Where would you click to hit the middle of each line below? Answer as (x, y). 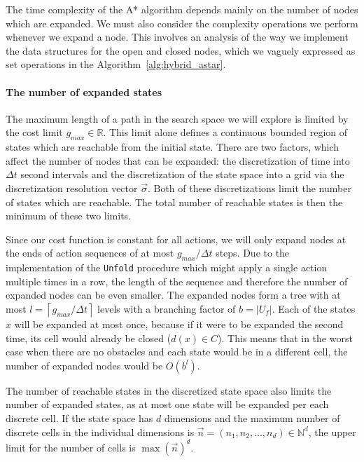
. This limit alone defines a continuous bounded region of (225, 132)
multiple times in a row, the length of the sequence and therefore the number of (177, 281)
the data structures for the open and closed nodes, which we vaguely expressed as (181, 50)
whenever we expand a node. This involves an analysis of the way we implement (177, 37)
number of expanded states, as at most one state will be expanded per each (167, 404)
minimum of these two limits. (69, 216)
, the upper (332, 432)
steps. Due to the (253, 253)
